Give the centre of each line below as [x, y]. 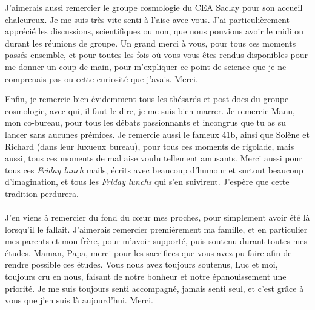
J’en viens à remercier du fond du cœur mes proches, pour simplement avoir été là [157, 217]
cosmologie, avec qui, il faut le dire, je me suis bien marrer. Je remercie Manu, [150, 110]
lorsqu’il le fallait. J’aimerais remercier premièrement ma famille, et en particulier [156, 229]
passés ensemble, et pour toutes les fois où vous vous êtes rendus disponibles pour [157, 55]
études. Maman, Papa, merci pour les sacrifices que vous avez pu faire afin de [148, 252]
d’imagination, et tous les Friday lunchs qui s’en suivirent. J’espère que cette [147, 182]
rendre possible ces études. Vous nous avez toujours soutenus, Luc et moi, [141, 264]
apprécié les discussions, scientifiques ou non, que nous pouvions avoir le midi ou [154, 31]
